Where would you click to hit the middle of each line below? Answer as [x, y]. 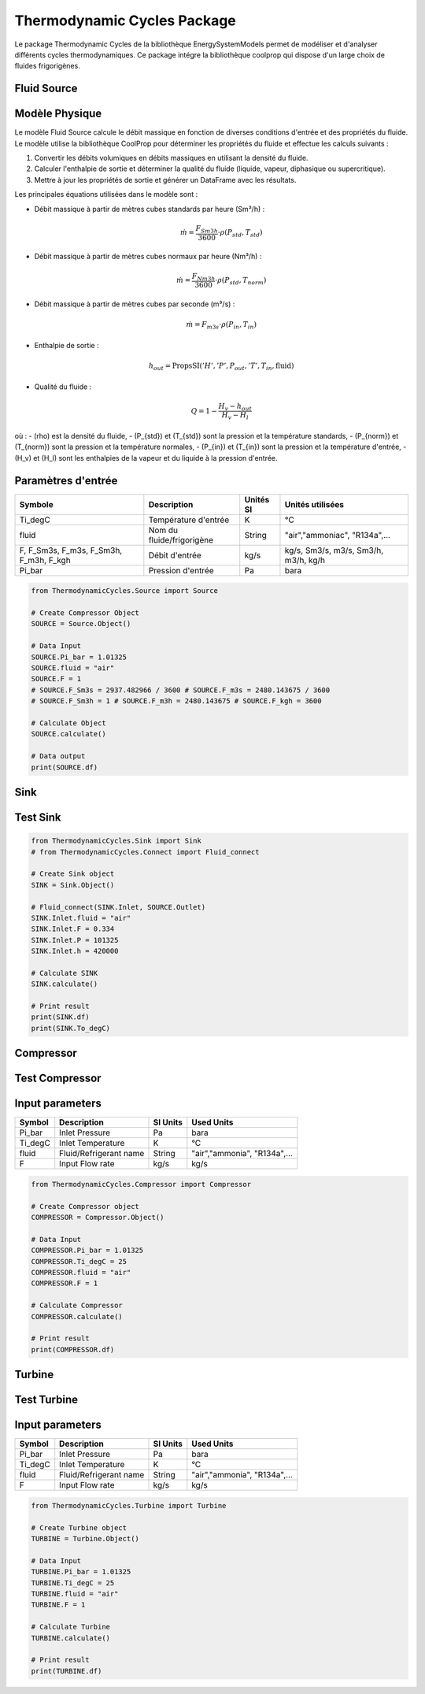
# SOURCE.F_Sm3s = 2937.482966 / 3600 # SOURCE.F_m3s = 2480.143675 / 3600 [181, 690]
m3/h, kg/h [305, 560]
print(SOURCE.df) [65, 767]
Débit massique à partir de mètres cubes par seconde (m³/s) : [135, 304]
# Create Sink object [73, 874]
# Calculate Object [68, 723]
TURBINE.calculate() [70, 1638]
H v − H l [235, 416]
